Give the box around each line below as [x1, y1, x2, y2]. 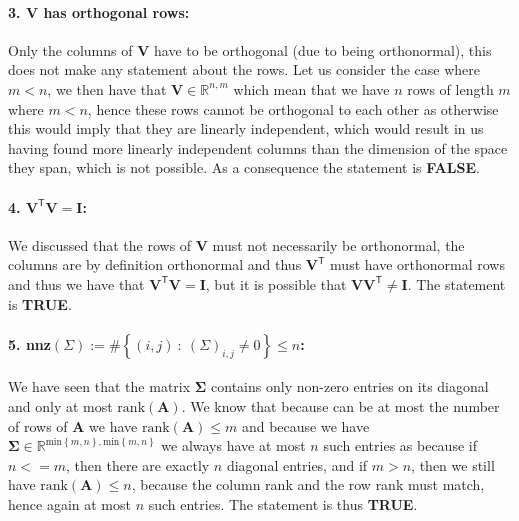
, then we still [411, 454, 495, 475]
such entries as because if [323, 435, 477, 456]
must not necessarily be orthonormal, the [212, 234, 465, 255]
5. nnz [8, 333, 51, 354]
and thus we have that [8, 273, 145, 294]
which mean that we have [233, 78, 390, 99]
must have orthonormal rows [330, 254, 505, 275]
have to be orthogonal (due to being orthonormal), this [154, 39, 492, 60]
